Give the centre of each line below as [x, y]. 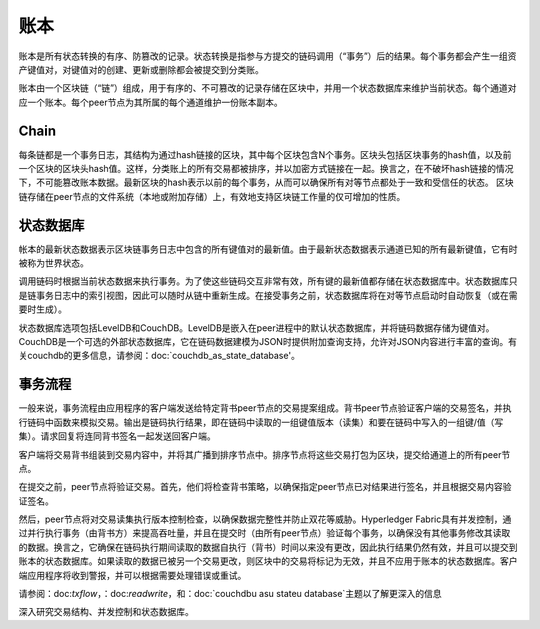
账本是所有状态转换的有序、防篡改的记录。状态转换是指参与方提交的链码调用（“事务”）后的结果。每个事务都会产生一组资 [267, 56]
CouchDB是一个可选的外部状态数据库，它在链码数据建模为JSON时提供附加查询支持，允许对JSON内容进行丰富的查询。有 [267, 342]
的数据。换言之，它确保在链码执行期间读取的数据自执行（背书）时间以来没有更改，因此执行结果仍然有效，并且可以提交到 [268, 547]
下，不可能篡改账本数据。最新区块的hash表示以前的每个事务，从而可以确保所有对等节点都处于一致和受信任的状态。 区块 [266, 182]
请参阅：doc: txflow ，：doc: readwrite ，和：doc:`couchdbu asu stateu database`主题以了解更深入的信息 [230, 594]
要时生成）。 [42, 309]
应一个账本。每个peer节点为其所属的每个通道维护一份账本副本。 [151, 102]
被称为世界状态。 [53, 263]
